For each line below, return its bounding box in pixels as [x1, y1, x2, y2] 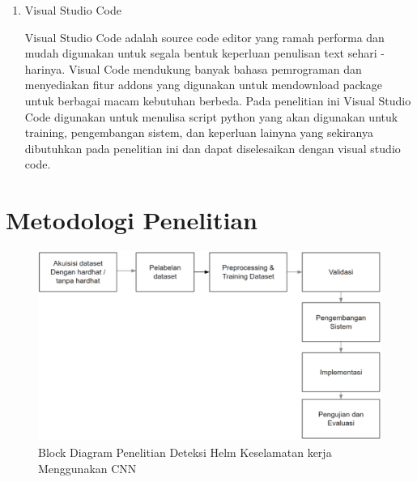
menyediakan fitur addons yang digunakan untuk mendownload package [24, 76, 382, 93]
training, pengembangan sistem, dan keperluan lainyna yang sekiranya [24, 124, 373, 141]
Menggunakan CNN [38, 459, 137, 476]
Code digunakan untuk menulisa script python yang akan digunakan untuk [24, 108, 398, 125]
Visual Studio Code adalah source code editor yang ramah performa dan [24, 28, 385, 45]
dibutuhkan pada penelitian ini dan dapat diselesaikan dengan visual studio [24, 139, 401, 156]
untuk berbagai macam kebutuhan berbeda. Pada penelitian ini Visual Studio [24, 92, 411, 109]
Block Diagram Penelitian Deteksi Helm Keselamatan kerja [38, 443, 332, 460]
